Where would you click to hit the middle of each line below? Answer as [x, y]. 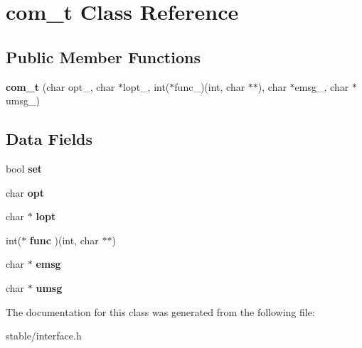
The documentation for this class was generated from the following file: [160, 311]
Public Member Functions [103, 56]
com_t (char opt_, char [60, 86]
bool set [24, 168]
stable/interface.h [44, 336]
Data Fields [49, 139]
